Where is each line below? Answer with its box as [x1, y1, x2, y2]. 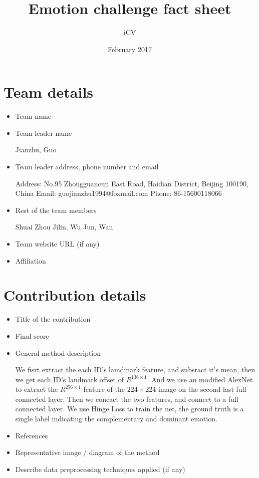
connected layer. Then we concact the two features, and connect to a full [15, 393, 238, 404]
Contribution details [4, 285, 146, 305]
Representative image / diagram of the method [15, 447, 160, 457]
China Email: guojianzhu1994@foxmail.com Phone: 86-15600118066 [15, 188, 222, 198]
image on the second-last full [158, 384, 246, 394]
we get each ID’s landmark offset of [15, 374, 124, 384]
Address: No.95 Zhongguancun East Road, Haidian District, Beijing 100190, [15, 178, 248, 188]
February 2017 [108, 44, 152, 54]
